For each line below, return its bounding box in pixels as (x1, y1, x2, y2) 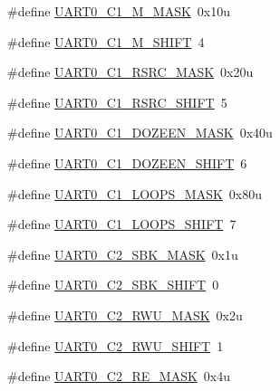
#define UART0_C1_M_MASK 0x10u (7, 2, 231, 20)
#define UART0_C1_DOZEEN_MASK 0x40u (7, 123, 273, 142)
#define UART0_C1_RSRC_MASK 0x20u (7, 62, 254, 81)
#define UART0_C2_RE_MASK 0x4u (7, 367, 231, 386)
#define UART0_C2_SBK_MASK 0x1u (7, 244, 238, 263)
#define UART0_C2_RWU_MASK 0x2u (7, 305, 243, 324)
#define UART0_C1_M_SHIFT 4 (7, 32, 205, 51)
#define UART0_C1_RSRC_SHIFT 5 (7, 92, 227, 111)
